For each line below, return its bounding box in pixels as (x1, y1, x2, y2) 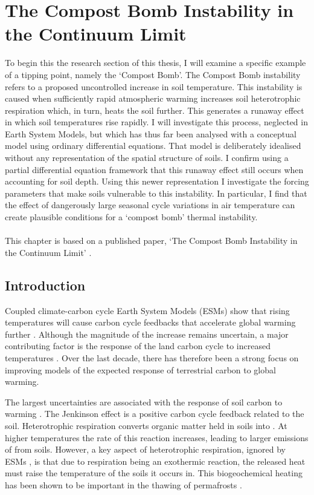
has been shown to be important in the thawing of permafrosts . (5, 478, 242, 491)
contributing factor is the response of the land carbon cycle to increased (5, 339, 271, 352)
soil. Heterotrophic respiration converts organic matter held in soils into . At (5, 419, 287, 431)
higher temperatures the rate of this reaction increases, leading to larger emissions (5, 431, 309, 444)
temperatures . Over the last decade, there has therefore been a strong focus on (5, 351, 299, 364)
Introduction (5, 275, 86, 294)
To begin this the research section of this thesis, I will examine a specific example (5, 56, 306, 69)
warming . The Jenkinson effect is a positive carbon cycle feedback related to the (5, 407, 304, 420)
